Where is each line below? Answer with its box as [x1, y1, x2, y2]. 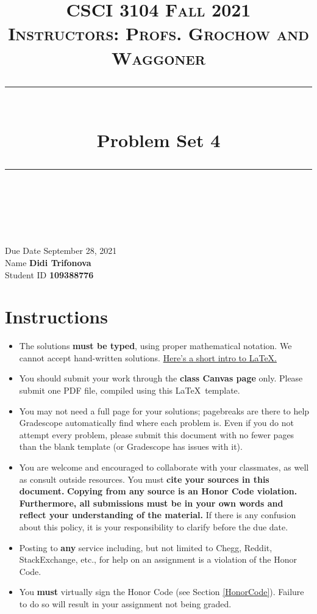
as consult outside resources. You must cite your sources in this [19, 472, 269, 485]
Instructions [5, 304, 108, 329]
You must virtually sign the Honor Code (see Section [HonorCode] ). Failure [19, 585, 304, 598]
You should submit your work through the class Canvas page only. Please [19, 372, 303, 385]
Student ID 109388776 [5, 268, 94, 281]
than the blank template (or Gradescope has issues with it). [19, 440, 243, 453]
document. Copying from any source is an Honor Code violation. [19, 485, 297, 497]
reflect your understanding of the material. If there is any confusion [19, 508, 296, 521]
